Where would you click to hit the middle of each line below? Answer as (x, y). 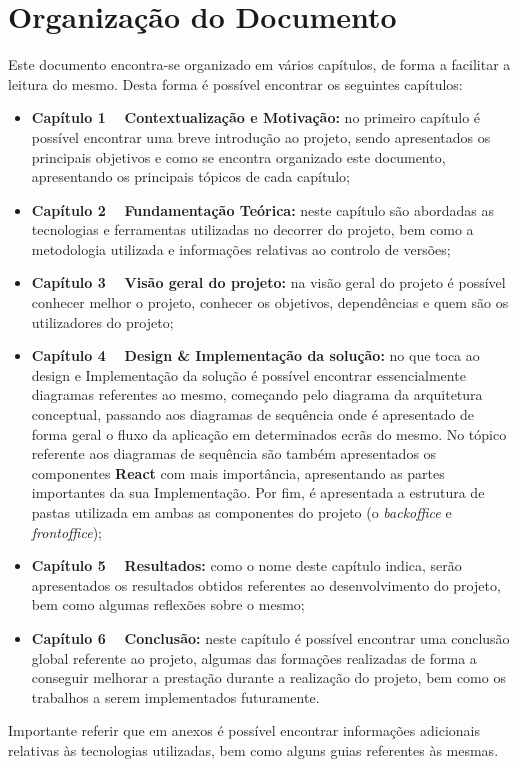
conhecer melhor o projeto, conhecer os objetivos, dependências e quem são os (270, 302)
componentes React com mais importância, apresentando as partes (238, 472)
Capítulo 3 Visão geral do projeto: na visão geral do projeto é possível (268, 282)
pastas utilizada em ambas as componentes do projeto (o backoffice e (241, 512)
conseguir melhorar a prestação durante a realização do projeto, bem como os (268, 677)
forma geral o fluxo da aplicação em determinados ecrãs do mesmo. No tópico (269, 433)
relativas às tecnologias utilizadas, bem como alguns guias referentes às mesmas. (253, 749)
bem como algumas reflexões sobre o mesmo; (168, 604)
